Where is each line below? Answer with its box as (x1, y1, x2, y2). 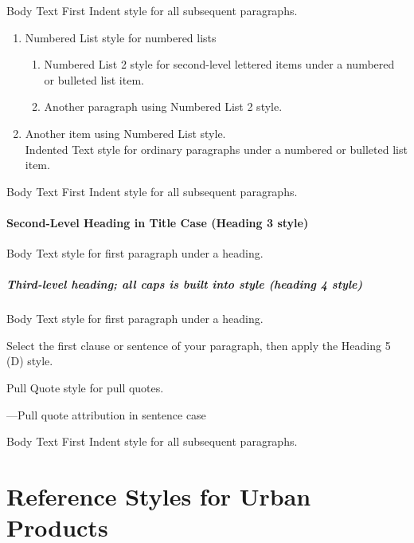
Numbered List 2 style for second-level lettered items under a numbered (44, 56, 395, 73)
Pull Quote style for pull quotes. (6, 380, 164, 396)
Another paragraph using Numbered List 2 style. (44, 98, 283, 115)
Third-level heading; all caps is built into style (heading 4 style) (6, 276, 363, 293)
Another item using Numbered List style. (25, 124, 226, 141)
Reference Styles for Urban (6, 480, 311, 513)
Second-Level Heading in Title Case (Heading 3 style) (6, 214, 309, 230)
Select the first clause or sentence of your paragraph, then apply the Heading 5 (6, 336, 391, 353)
